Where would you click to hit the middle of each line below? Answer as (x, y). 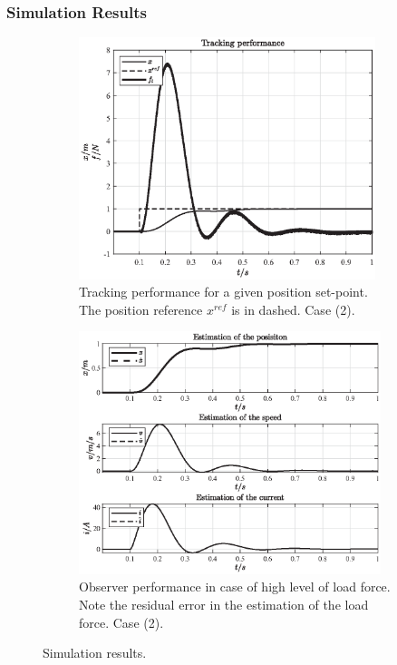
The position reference (141, 309)
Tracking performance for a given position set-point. (223, 292)
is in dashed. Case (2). (293, 309)
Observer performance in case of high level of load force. (235, 587)
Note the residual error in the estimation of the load (224, 605)
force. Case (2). (121, 622)
